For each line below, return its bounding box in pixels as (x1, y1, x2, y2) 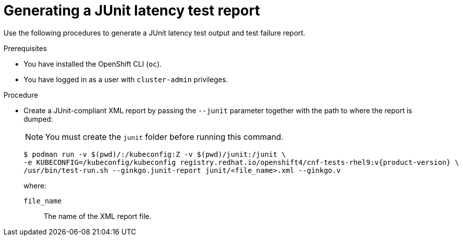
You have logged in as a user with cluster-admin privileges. (24, 75, 228, 84)
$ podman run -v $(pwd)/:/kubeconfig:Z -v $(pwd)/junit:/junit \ (24, 150, 286, 158)
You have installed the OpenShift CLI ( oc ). (24, 59, 162, 68)
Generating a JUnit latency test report (4, 2, 260, 19)
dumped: (24, 114, 53, 123)
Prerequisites (4, 44, 47, 53)
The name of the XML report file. (44, 211, 151, 220)
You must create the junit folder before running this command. (45, 131, 283, 142)
